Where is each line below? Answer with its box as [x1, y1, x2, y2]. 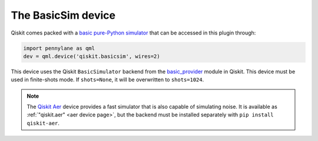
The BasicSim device [11, 9, 116, 22]
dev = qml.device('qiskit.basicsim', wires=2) [23, 53, 160, 60]
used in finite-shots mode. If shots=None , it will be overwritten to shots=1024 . [11, 76, 204, 83]
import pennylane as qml [23, 44, 95, 51]
